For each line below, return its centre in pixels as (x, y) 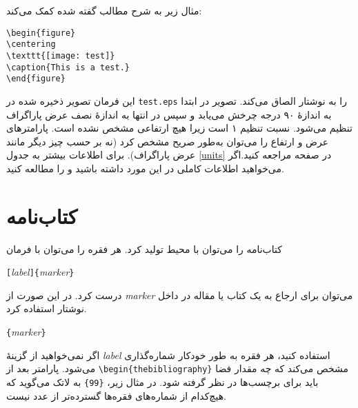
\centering (31, 44)
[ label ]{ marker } (40, 272)
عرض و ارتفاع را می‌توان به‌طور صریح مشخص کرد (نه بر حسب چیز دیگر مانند (168, 141)
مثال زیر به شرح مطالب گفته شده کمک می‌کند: (104, 10)
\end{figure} (36, 79)
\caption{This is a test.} (68, 67)
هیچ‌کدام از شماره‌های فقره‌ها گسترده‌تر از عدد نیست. (116, 395)
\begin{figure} (41, 33)
